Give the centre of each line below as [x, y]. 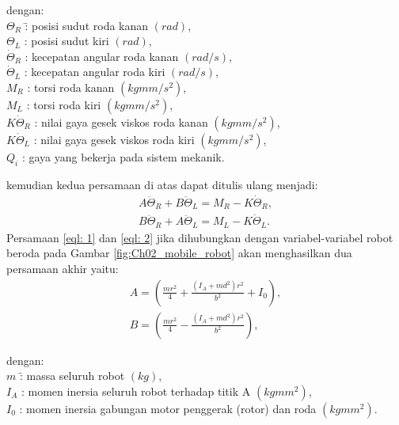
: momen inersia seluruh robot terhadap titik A [136, 391]
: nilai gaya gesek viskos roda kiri [114, 139]
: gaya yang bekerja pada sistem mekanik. [123, 156]
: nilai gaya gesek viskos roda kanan [121, 121]
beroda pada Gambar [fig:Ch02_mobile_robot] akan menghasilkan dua [179, 253]
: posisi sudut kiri [66, 41]
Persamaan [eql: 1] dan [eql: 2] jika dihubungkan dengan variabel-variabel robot [200, 237]
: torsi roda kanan [71, 87]
